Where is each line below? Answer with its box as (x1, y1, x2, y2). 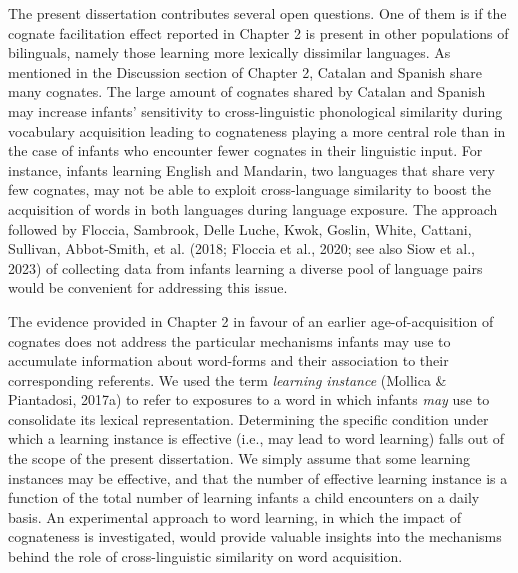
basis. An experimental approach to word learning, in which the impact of (8, 506, 461, 527)
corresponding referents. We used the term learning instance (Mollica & (8, 369, 447, 390)
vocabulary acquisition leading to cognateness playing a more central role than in (8, 120, 506, 141)
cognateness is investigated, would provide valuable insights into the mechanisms (8, 526, 502, 547)
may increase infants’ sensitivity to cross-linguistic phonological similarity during (8, 100, 503, 121)
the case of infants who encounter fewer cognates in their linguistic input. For (8, 140, 483, 161)
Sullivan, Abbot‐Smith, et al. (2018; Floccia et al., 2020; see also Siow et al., (8, 238, 476, 259)
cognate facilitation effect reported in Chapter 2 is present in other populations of (8, 22, 509, 43)
